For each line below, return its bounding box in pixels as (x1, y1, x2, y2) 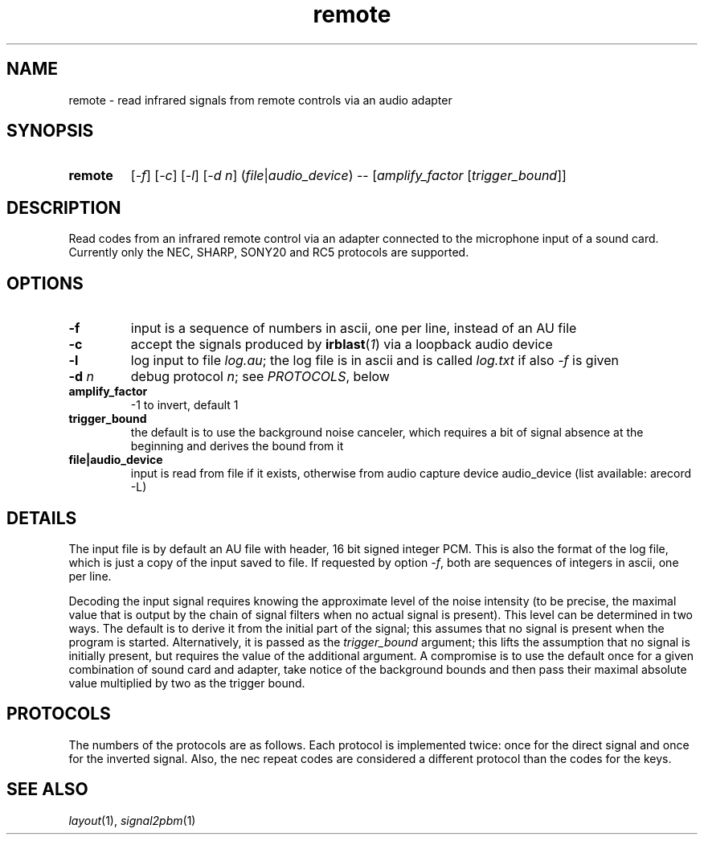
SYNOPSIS (6, 121, 94, 142)
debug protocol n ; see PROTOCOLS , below (130, 368, 390, 385)
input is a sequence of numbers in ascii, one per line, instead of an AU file (130, 320, 577, 337)
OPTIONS (6, 273, 84, 293)
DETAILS (6, 507, 77, 528)
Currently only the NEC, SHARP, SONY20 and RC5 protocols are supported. (68, 245, 469, 260)
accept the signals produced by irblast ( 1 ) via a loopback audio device (130, 336, 553, 353)
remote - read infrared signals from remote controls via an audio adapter (68, 92, 452, 107)
